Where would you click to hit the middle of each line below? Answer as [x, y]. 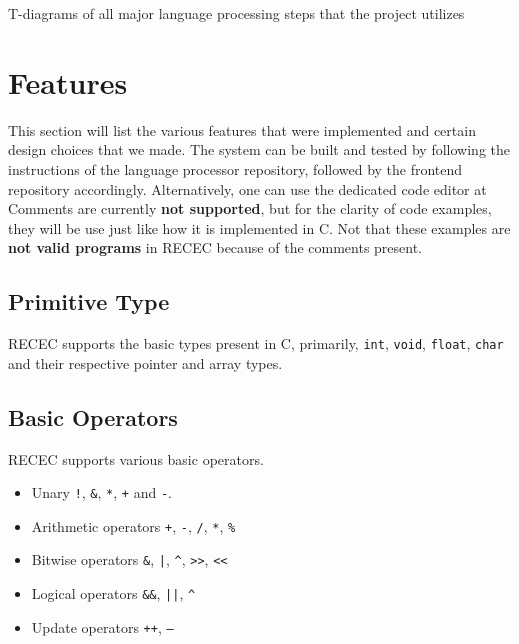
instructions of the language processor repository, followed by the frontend [235, 168]
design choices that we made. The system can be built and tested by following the [259, 149]
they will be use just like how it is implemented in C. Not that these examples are [259, 227]
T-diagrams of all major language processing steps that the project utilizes [236, 13]
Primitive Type [89, 301]
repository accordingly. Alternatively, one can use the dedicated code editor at [247, 188]
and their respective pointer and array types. [145, 362]
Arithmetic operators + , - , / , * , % [133, 525]
